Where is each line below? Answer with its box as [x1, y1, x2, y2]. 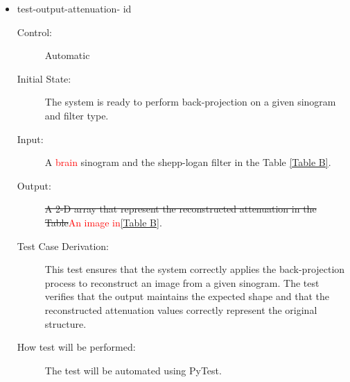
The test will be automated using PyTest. [44, 363, 222, 377]
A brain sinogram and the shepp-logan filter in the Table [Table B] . [44, 155, 331, 169]
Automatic [44, 48, 90, 63]
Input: [17, 131, 44, 146]
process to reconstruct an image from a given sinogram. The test [44, 275, 320, 290]
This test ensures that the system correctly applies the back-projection [44, 262, 345, 276]
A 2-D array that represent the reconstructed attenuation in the [44, 201, 317, 216]
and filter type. [44, 108, 109, 122]
